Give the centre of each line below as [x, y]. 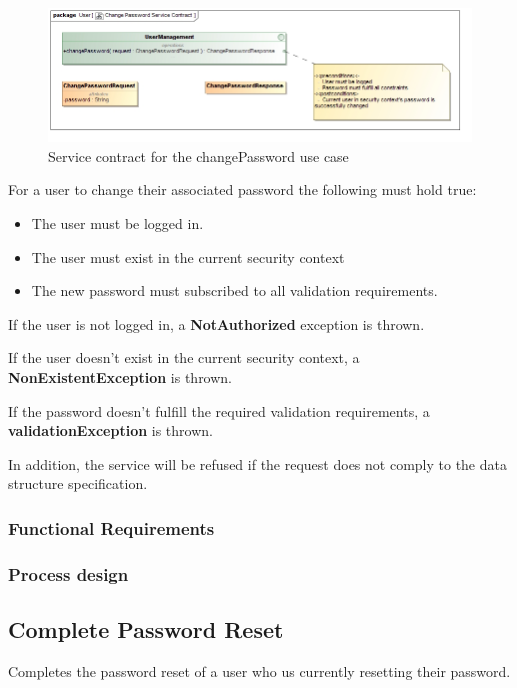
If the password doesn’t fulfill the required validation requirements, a [219, 410]
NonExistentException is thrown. [120, 376]
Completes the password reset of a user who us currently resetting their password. [259, 670]
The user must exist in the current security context [188, 256]
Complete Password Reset [146, 628]
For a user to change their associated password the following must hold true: [242, 189]
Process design [68, 573]
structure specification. [78, 483]
